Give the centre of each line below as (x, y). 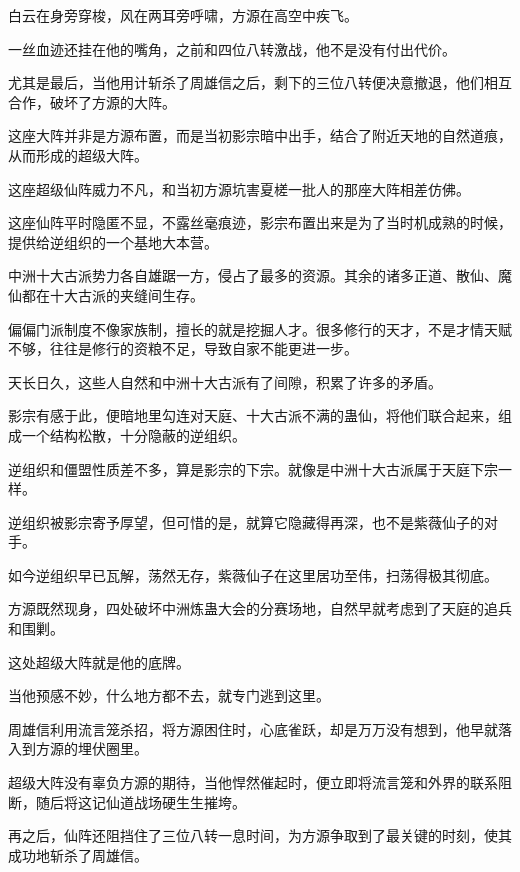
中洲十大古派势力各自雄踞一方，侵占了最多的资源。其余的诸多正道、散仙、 (253, 275)
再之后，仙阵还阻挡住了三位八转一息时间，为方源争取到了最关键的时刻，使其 (260, 835)
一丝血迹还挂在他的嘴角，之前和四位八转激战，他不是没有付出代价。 (232, 48)
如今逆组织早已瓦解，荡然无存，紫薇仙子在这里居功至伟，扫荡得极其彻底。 (253, 574)
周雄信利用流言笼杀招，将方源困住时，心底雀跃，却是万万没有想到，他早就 (253, 728)
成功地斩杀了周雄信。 (78, 854)
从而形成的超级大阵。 (78, 154)
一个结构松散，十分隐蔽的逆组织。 (133, 434)
